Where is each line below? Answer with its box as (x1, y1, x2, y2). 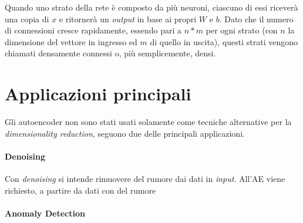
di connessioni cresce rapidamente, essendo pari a (5, 24, 182, 36)
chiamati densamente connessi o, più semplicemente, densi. (5, 47, 216, 59)
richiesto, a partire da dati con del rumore (5, 184, 156, 196)
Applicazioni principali (5, 82, 191, 106)
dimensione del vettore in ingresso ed (5, 35, 137, 48)
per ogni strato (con (206, 24, 278, 36)
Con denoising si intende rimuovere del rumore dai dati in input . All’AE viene (5, 173, 285, 185)
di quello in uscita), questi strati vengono (150, 35, 298, 48)
